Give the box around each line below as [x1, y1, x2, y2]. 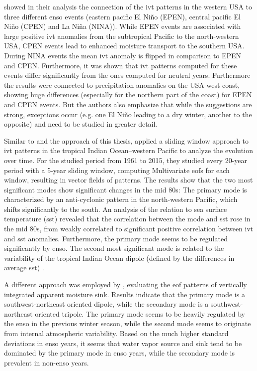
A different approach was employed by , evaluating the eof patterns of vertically [4, 279, 247, 290]
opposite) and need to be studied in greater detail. [4, 119, 158, 129]
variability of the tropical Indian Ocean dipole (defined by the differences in [4, 252, 235, 263]
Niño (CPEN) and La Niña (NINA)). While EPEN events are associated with [4, 21, 241, 31]
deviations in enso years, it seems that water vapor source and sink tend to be [4, 338, 242, 348]
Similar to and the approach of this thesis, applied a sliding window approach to [4, 135, 249, 146]
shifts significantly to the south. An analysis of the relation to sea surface [4, 203, 227, 214]
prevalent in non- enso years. [4, 357, 89, 368]
